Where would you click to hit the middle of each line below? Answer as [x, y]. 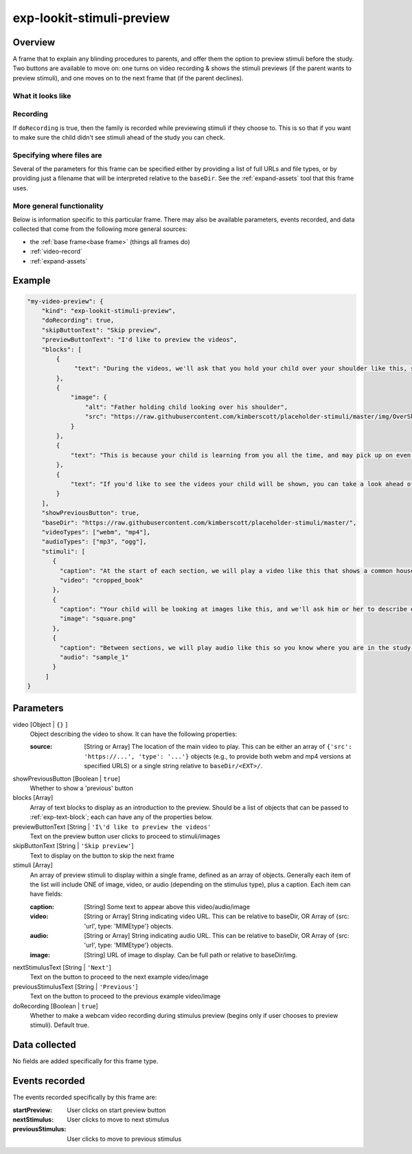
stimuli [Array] [33, 865]
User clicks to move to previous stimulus [124, 1139]
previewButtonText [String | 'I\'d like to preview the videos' [112, 827]
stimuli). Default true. [59, 1025]
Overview [34, 42]
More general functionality [58, 206]
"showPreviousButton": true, [91, 513]
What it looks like [42, 96]
